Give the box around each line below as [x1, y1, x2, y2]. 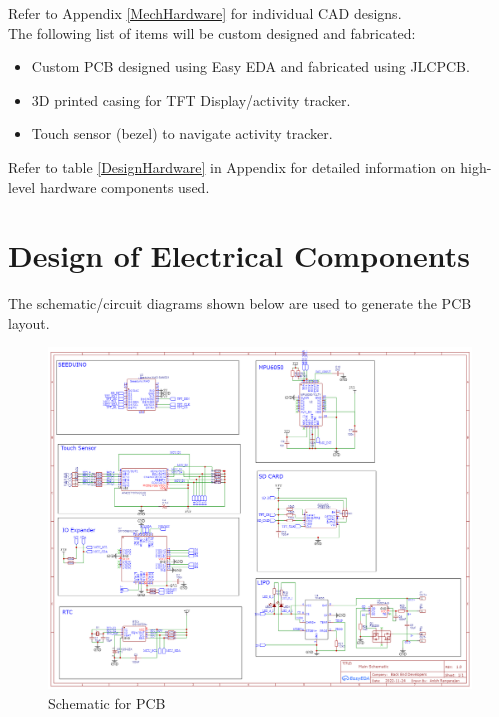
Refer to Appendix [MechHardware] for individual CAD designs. [8, 3, 402, 23]
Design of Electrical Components [8, 235, 470, 276]
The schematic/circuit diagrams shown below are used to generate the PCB [8, 293, 472, 314]
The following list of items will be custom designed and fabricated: [8, 22, 416, 43]
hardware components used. [39, 176, 210, 197]
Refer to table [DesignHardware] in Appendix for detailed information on [8, 156, 456, 177]
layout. [8, 312, 50, 333]
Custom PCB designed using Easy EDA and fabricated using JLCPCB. [31, 56, 470, 77]
